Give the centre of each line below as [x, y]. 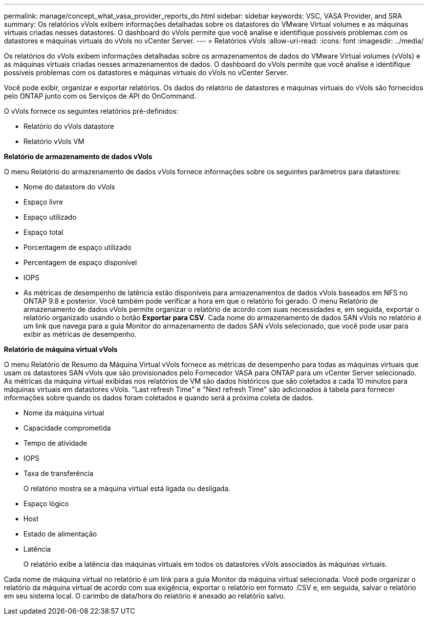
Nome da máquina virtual [64, 413]
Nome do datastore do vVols [69, 187]
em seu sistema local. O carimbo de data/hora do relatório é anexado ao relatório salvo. [145, 596]
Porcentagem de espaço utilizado [77, 247]
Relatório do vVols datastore [69, 126]
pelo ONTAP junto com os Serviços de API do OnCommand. [100, 96]
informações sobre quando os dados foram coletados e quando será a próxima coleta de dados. [159, 398]
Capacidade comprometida [67, 428]
